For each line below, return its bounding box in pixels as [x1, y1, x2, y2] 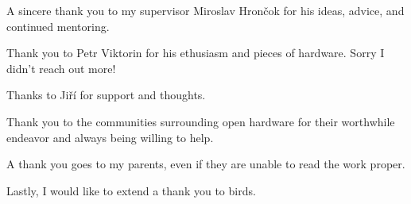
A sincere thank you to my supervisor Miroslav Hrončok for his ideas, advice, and [6, 2, 405, 18]
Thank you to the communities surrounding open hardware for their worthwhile [6, 113, 395, 129]
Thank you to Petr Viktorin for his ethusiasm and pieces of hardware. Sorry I [6, 44, 385, 61]
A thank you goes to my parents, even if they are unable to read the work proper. [6, 156, 405, 172]
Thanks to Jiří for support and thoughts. [6, 87, 206, 103]
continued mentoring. [6, 17, 110, 34]
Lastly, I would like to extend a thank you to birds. [6, 182, 256, 198]
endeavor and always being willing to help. [6, 129, 214, 145]
